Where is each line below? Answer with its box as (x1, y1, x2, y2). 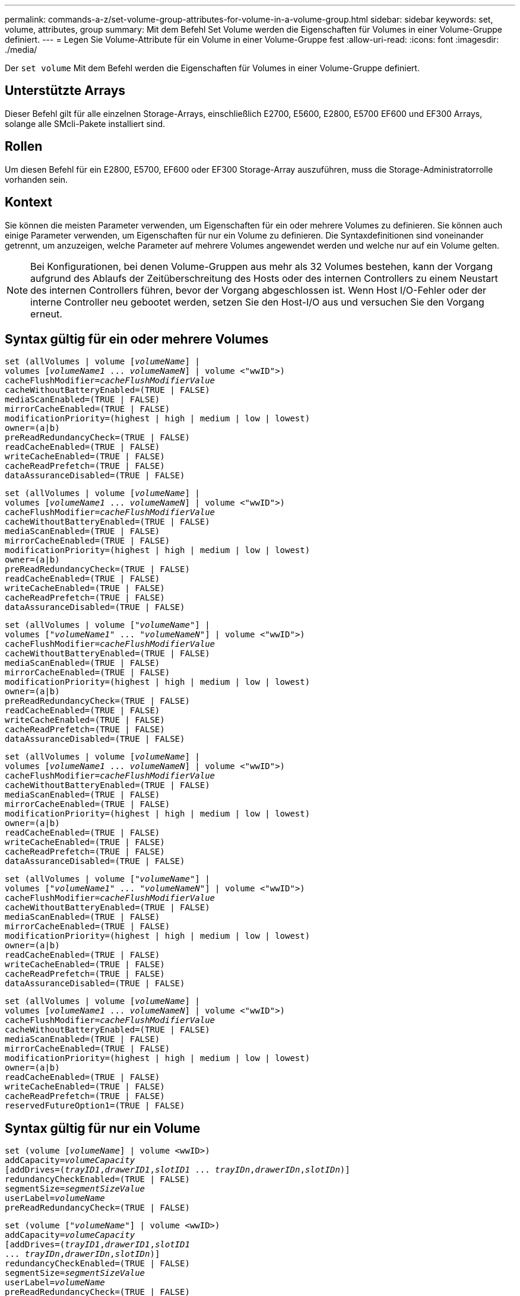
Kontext (5, 195, 52, 210)
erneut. (30, 307, 62, 320)
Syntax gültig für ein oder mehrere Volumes (5, 331, 269, 347)
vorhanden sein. (5, 174, 68, 185)
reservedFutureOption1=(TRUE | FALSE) (5, 1101, 185, 1111)
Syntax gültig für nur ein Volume (5, 1120, 201, 1136)
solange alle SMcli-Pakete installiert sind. (5, 118, 166, 129)
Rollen (5, 139, 43, 154)
